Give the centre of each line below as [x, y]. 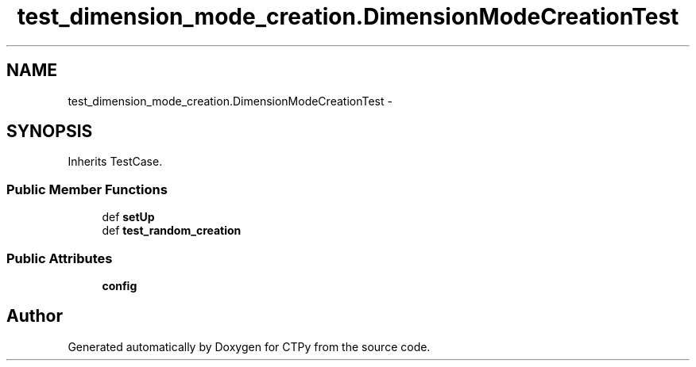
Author [35, 316]
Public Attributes [60, 258]
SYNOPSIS [50, 132]
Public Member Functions [87, 189]
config [120, 285]
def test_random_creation [172, 231]
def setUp [128, 217]
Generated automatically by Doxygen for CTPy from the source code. [249, 346]
